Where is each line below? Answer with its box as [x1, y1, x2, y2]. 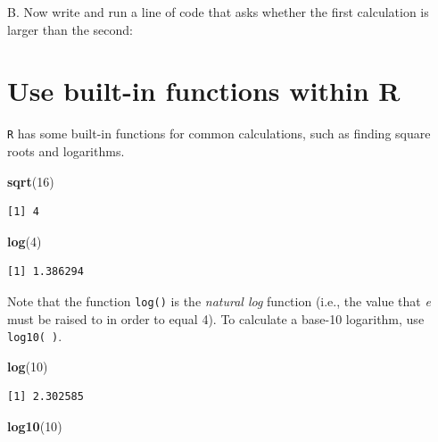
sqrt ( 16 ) [7, 171, 54, 190]
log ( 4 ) [7, 231, 42, 250]
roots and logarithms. [7, 141, 125, 160]
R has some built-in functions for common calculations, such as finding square [7, 124, 431, 143]
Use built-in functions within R [7, 72, 401, 109]
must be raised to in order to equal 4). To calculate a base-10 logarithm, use [7, 309, 425, 328]
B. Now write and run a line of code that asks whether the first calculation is [7, 3, 429, 21]
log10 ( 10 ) [7, 417, 62, 436]
